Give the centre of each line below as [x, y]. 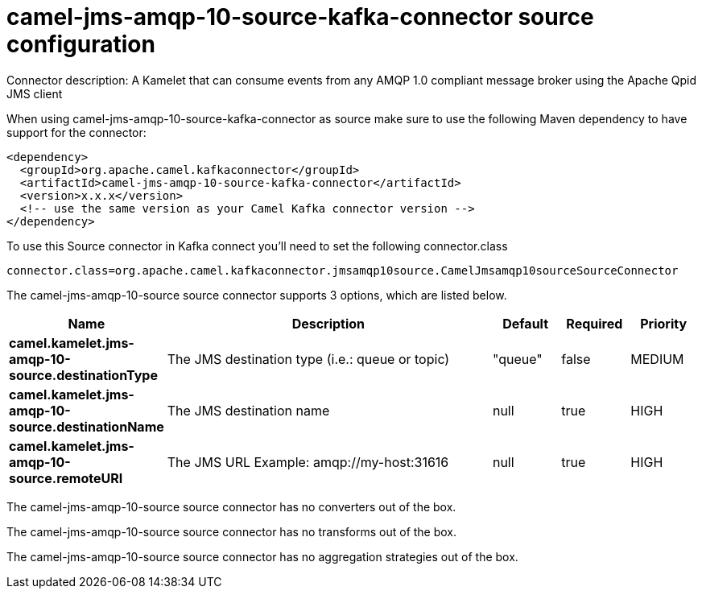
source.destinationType [83, 375]
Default [526, 323]
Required [595, 323]
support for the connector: [76, 132]
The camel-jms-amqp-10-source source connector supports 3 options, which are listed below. [257, 295]
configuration [81, 44]
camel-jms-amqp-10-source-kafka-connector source [300, 17]
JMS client [35, 93]
